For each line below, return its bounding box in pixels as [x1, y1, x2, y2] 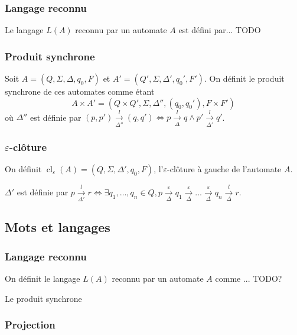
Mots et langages [5, 218, 110, 236]
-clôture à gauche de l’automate [167, 162, 282, 175]
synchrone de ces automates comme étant [5, 85, 155, 98]
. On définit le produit [204, 72, 285, 85]
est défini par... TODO [178, 24, 261, 36]
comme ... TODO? [215, 272, 282, 285]
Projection [5, 317, 56, 332]
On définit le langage [5, 272, 80, 285]
